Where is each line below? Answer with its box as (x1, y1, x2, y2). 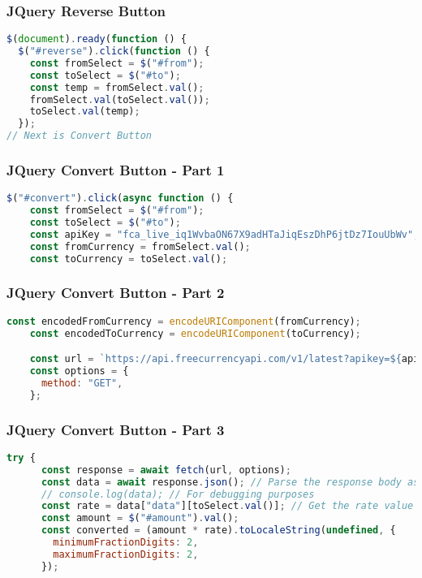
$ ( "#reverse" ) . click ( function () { (18, 45, 210, 58)
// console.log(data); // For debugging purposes (41, 488, 315, 500)
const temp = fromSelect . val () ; (29, 81, 205, 93)
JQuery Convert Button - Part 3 (6, 419, 225, 439)
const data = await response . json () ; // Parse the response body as (41, 476, 420, 488)
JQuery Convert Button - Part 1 (6, 160, 225, 180)
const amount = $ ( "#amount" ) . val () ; (41, 512, 239, 524)
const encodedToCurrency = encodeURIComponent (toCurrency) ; (29, 327, 361, 339)
